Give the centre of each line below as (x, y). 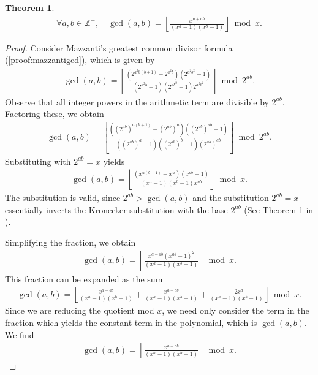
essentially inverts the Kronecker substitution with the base (116, 209)
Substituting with (38, 161)
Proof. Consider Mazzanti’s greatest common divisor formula (119, 47)
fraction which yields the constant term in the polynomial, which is (131, 322)
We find (20, 334)
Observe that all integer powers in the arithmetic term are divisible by (137, 101)
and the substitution (231, 198)
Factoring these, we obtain (55, 114)
